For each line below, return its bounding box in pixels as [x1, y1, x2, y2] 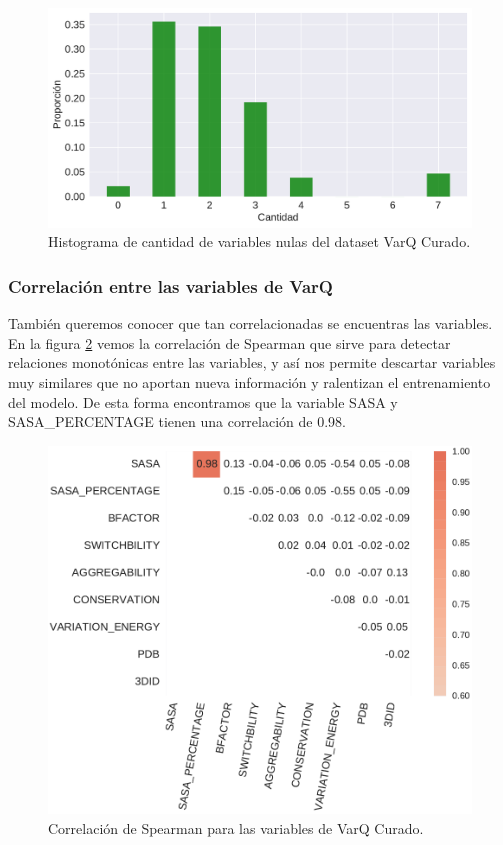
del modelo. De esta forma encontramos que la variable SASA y [8, 391, 398, 412]
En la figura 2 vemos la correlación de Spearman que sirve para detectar [8, 332, 451, 353]
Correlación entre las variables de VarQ [8, 273, 333, 298]
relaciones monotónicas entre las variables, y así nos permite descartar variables [8, 352, 496, 373]
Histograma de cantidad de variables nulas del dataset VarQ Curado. [48, 231, 471, 252]
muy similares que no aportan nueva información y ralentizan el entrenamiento [8, 372, 491, 393]
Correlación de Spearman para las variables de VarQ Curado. [48, 818, 424, 839]
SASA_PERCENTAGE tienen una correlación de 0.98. [8, 411, 346, 432]
